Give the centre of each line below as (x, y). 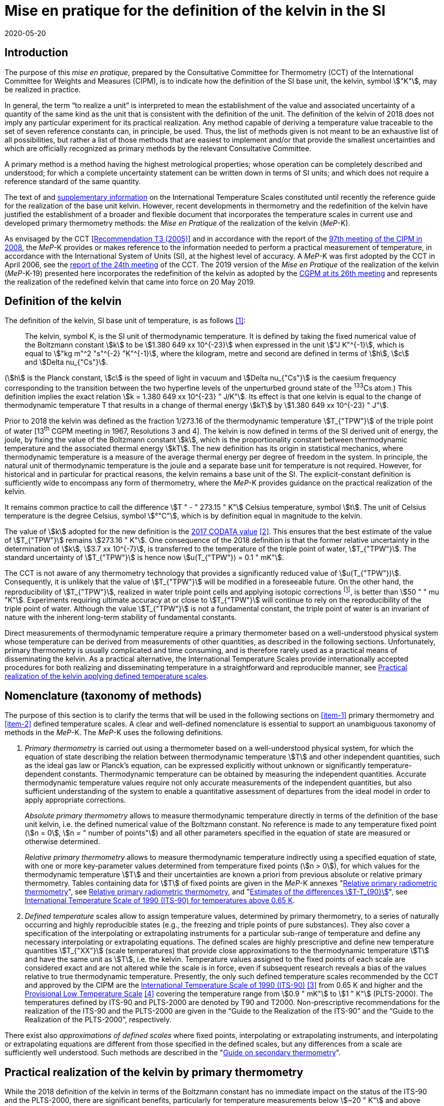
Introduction (36, 53)
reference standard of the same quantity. (73, 181)
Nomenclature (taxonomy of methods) (103, 696)
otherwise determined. (63, 842)
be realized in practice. (43, 89)
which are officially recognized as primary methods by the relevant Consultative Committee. (158, 148)
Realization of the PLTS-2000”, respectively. (98, 1020)
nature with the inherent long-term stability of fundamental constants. (121, 617)
